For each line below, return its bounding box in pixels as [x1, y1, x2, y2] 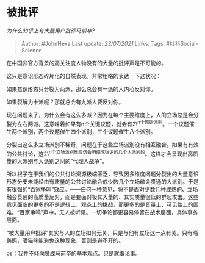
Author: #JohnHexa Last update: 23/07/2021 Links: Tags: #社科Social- [21, 40, 198, 47]
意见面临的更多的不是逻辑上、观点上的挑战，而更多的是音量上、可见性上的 [6, 201, 193, 208]
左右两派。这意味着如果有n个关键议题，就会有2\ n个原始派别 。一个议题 [16, 119, 190, 128]
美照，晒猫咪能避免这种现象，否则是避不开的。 [6, 237, 124, 244]
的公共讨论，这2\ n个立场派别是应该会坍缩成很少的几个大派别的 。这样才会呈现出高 [6, 149, 193, 157]
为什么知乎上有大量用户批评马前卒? [6, 27, 95, 34]
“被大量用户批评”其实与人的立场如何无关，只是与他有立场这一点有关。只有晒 [6, 229, 198, 237]
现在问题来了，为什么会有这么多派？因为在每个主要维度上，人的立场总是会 [6, 111, 193, 118]
